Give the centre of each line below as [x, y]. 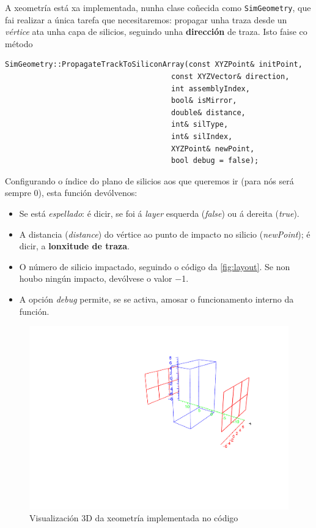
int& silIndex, [202, 137]
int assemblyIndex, [211, 89]
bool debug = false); [215, 161]
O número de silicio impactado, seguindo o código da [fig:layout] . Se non [155, 266]
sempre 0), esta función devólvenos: [71, 193]
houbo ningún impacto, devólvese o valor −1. [104, 278]
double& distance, [208, 112]
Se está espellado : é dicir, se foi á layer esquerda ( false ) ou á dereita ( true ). [159, 213]
